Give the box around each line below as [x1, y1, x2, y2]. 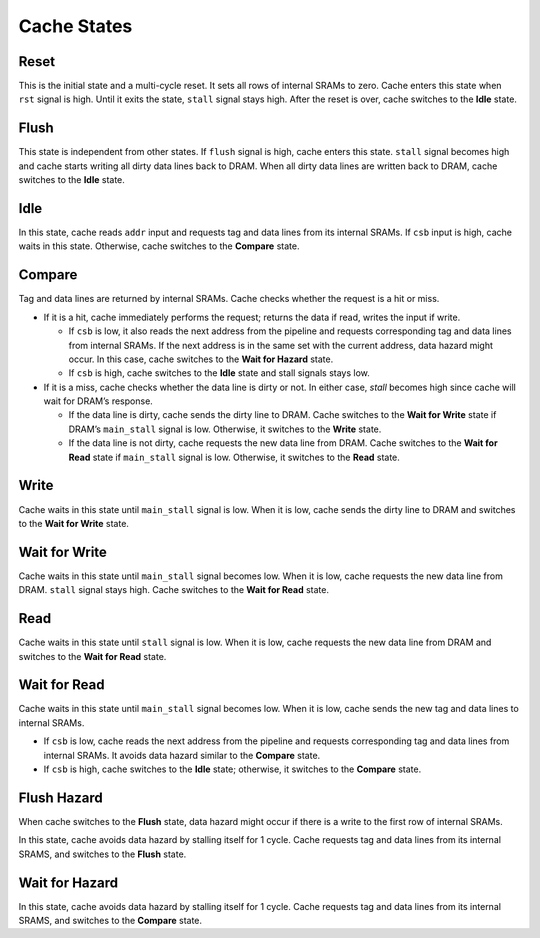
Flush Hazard [18, 789, 104, 806]
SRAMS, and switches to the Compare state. [18, 914, 203, 926]
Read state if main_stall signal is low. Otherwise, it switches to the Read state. [68, 451, 400, 463]
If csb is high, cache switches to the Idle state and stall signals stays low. [68, 367, 370, 379]
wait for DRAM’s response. [43, 395, 154, 407]
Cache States [18, 15, 133, 37]
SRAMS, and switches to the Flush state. [18, 848, 187, 860]
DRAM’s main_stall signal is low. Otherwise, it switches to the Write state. [68, 423, 382, 435]
